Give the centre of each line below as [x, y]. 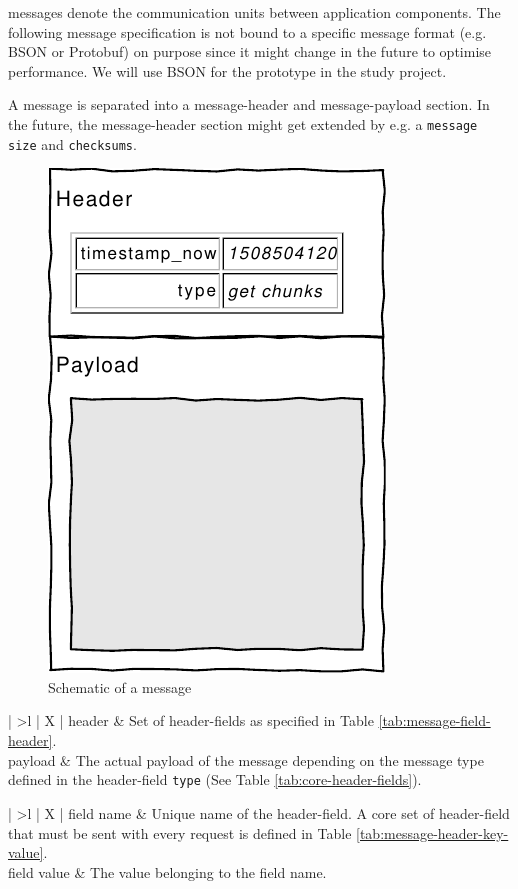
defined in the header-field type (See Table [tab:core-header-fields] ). [215, 779]
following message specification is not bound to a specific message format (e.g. [247, 31]
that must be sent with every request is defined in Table [180, 832]
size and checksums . [72, 143]
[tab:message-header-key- [432, 832]
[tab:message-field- [434, 720]
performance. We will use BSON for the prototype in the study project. [227, 70]
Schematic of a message [120, 686]
